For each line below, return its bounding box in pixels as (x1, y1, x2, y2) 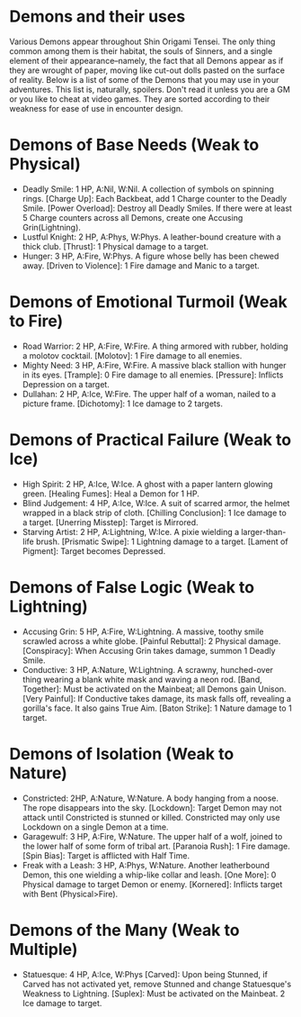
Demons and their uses (9, 6, 186, 27)
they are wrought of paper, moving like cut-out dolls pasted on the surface (9, 65, 286, 76)
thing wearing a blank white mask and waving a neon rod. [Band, (22, 674, 262, 685)
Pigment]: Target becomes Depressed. (22, 545, 166, 556)
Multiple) (9, 939, 78, 959)
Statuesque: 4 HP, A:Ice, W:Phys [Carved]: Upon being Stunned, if (22, 968, 268, 979)
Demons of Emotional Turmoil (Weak (9, 292, 288, 313)
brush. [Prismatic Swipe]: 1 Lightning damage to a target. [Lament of (35, 536, 289, 547)
